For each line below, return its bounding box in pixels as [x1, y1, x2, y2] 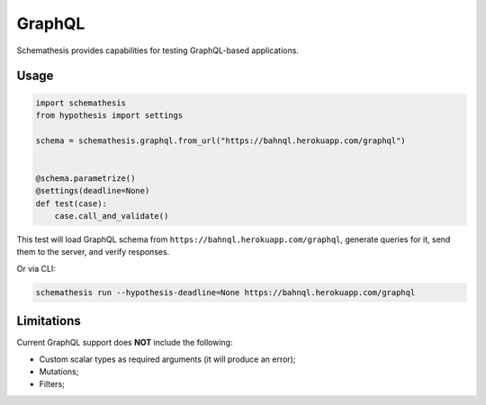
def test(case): [35, 198, 108, 209]
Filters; [39, 379, 65, 390]
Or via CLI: [16, 263, 56, 274]
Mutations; [39, 366, 79, 377]
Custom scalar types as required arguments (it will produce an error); [39, 354, 296, 364]
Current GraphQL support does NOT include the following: [16, 337, 233, 348]
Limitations [16, 313, 81, 328]
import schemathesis [35, 97, 126, 108]
